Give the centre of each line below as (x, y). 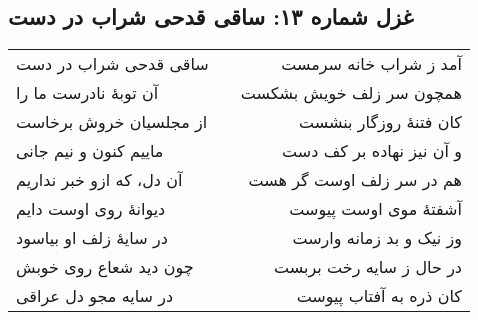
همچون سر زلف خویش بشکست (351, 93)
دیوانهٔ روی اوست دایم (91, 209)
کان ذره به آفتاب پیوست (379, 296)
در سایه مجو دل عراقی (95, 296)
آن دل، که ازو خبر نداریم (99, 180)
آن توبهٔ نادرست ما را (87, 93)
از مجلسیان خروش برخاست (112, 122)
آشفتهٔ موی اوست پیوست (375, 209)
